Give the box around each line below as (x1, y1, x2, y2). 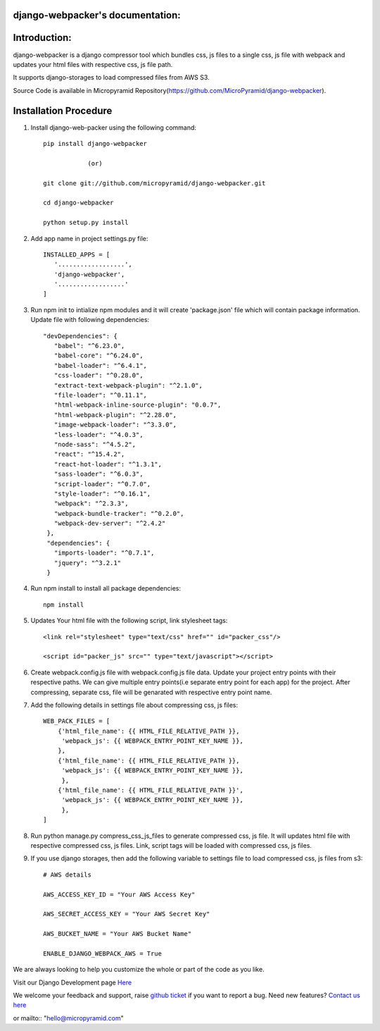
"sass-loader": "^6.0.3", (53, 470, 144, 479)
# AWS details (43, 870, 91, 879)
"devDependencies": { (43, 332, 118, 340)
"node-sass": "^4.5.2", (53, 440, 137, 448)
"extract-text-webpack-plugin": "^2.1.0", (53, 381, 203, 389)
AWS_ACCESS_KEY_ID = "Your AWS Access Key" (43, 890, 196, 899)
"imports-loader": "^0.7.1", (53, 549, 155, 557)
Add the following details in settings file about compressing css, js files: (30, 700, 239, 709)
